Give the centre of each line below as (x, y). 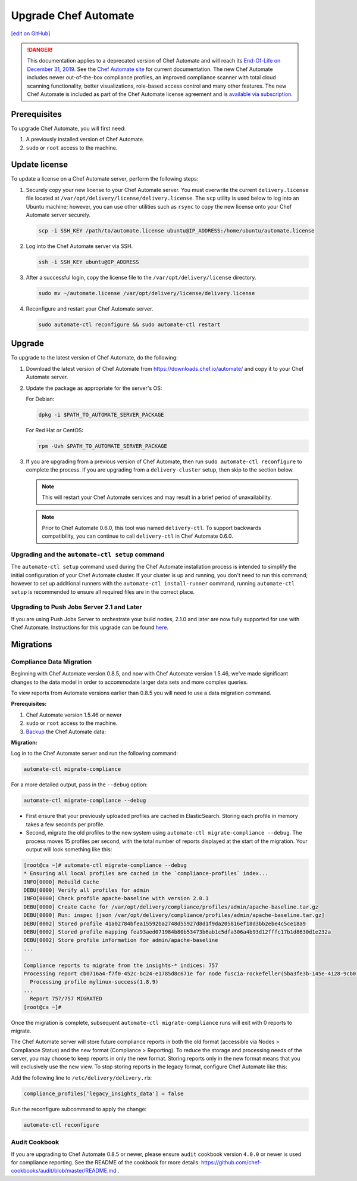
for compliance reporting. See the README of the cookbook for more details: (106, 1162)
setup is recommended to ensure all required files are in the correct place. (103, 592)
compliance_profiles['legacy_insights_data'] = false (104, 1093)
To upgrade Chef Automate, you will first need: (68, 128)
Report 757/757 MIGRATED (66, 999)
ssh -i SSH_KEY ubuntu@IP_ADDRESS (89, 262)
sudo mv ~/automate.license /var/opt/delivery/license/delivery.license (147, 293)
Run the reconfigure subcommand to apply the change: (79, 1109)
